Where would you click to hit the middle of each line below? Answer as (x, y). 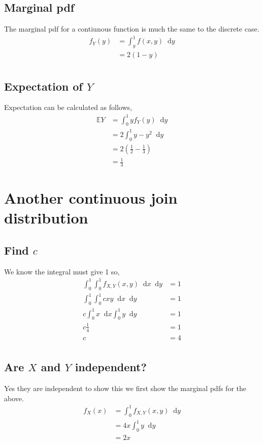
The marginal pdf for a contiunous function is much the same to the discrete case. (132, 29)
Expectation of (43, 86)
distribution (46, 218)
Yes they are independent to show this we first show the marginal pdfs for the (125, 388)
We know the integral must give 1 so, (62, 271)
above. (14, 398)
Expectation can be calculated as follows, (68, 107)
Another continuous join (91, 198)
